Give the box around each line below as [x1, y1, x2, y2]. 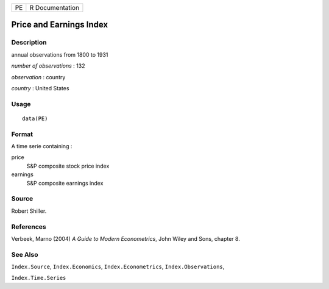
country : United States [11, 84, 69, 91]
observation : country [11, 73, 66, 80]
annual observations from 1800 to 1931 [11, 51, 108, 58]
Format [11, 130, 34, 138]
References [11, 223, 46, 231]
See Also [11, 250, 38, 259]
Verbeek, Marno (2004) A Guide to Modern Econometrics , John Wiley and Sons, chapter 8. [11, 235, 240, 242]
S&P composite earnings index [26, 179, 104, 187]
